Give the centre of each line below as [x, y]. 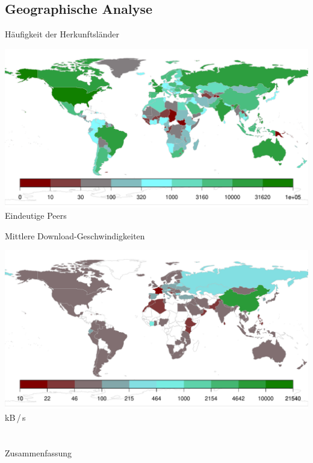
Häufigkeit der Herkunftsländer [62, 34]
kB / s [15, 417]
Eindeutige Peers [36, 216]
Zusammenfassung [39, 452]
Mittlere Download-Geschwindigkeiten [75, 235]
